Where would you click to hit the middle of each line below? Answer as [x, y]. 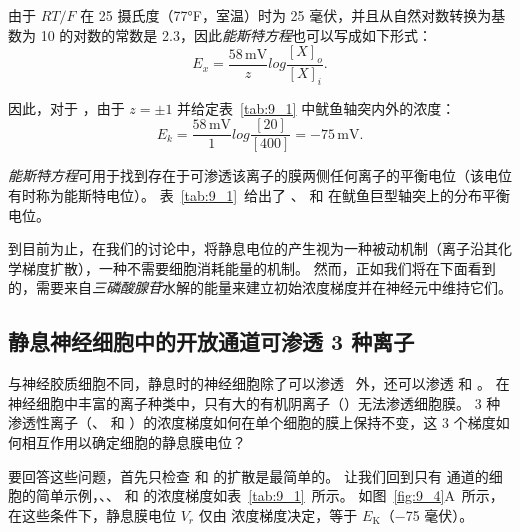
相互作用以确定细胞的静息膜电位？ [133, 442]
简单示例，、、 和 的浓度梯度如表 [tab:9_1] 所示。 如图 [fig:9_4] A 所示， [269, 495]
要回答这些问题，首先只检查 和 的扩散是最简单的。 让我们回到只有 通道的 [248, 475]
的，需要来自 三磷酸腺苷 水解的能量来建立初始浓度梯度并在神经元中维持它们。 [260, 287]
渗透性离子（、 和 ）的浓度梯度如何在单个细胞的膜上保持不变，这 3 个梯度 [252, 422]
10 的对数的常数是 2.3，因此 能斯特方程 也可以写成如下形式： [236, 34]
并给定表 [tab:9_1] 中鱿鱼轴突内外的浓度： [316, 107]
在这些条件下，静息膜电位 [92, 514]
